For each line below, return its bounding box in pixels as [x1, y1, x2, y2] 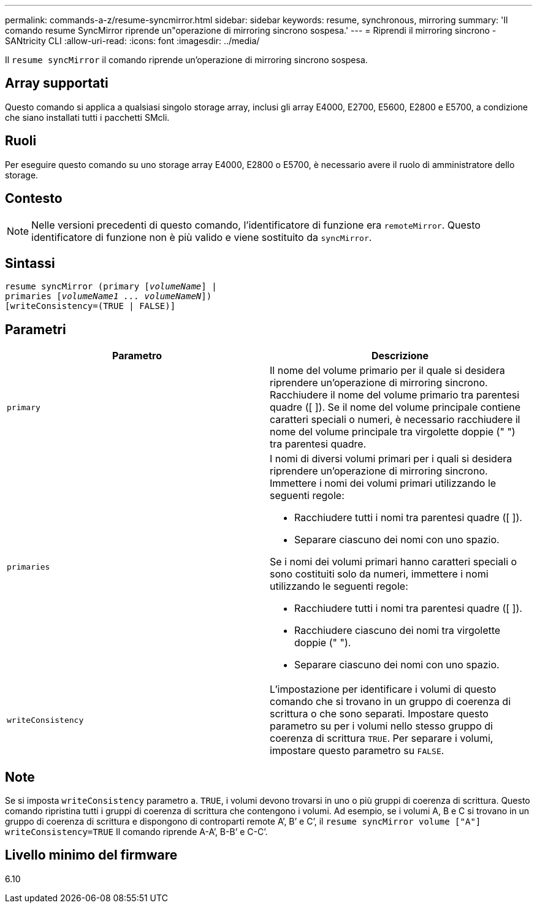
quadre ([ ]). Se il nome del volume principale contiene [270, 401, 521, 414]
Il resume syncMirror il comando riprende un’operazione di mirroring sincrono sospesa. [5, 55, 368, 65]
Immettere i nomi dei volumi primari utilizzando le [270, 477, 497, 490]
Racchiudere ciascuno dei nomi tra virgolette [294, 624, 501, 637]
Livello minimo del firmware [5, 847, 178, 863]
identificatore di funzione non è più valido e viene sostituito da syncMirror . [31, 231, 372, 243]
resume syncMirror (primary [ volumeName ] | [5, 281, 217, 292]
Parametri [5, 321, 66, 337]
